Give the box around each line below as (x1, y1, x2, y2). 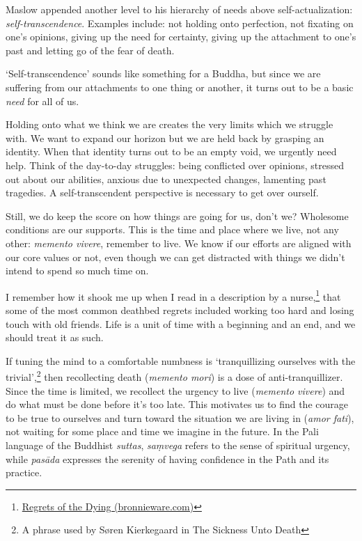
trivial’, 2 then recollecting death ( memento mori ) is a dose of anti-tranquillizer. (6, 368, 343, 384)
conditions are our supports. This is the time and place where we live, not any (6, 222, 339, 237)
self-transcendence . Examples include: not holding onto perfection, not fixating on (6, 15, 354, 30)
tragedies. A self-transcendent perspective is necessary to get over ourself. (6, 185, 319, 200)
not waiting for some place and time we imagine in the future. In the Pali (6, 424, 319, 439)
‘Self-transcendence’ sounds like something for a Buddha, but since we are (6, 66, 321, 81)
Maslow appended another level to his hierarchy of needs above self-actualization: (6, 2, 353, 16)
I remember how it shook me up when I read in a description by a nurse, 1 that (6, 287, 341, 304)
